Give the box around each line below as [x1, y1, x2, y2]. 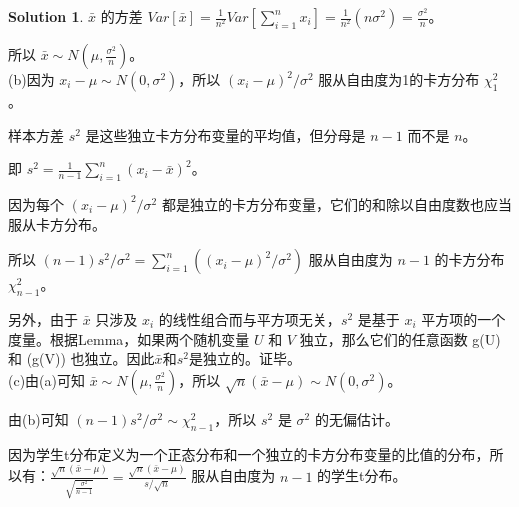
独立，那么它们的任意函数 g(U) [299, 328, 501, 349]
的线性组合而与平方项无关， [158, 308, 341, 329]
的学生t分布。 [317, 465, 407, 486]
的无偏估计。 [314, 408, 399, 429]
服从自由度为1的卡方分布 [318, 69, 480, 89]
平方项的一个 [421, 308, 506, 329]
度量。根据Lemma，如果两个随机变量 [8, 328, 250, 349]
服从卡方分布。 [8, 213, 106, 234]
